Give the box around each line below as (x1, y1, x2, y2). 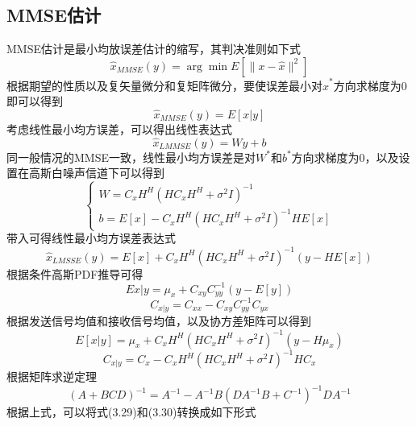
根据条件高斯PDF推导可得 (6, 265, 144, 282)
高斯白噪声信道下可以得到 (28, 164, 164, 181)
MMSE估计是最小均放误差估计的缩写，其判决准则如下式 (6, 40, 301, 57)
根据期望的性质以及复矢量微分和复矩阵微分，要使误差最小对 (6, 77, 322, 93)
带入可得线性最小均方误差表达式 (6, 230, 176, 246)
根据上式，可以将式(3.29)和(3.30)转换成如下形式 (6, 403, 256, 420)
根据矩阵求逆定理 (6, 368, 97, 385)
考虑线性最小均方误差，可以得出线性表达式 (6, 120, 232, 137)
